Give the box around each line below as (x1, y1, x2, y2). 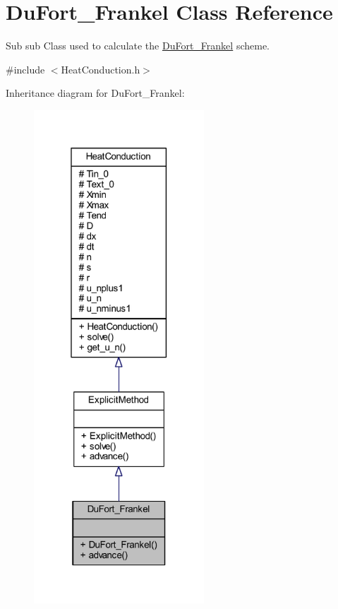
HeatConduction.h (61, 61, 140, 76)
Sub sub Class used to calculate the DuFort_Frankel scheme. (6, 38, 270, 53)
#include (6, 61, 45, 76)
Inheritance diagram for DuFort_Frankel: (6, 85, 185, 100)
